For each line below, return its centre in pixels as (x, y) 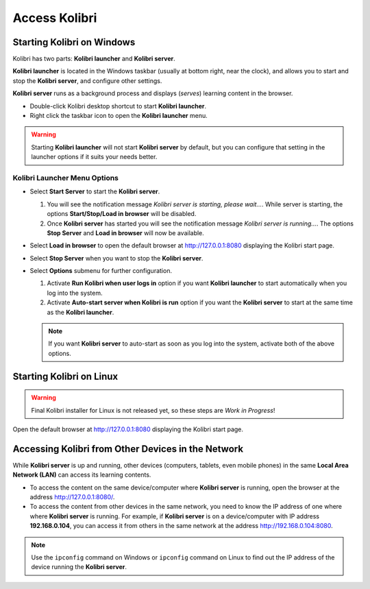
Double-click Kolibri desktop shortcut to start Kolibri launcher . (118, 106)
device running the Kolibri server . (79, 567)
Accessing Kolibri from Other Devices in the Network (128, 449)
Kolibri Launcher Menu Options (66, 178)
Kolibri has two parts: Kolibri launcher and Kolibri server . (94, 59)
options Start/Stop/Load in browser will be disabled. (122, 214)
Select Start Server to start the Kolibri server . (95, 191)
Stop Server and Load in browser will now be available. (126, 232)
